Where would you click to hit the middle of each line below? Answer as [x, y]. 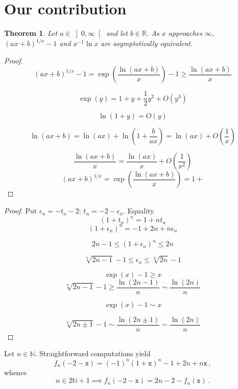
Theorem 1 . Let [31, 33]
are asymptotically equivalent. [147, 43]
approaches [185, 33]
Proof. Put [21, 211]
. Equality [139, 211]
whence [16, 372]
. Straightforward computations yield [93, 353]
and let [117, 33]
